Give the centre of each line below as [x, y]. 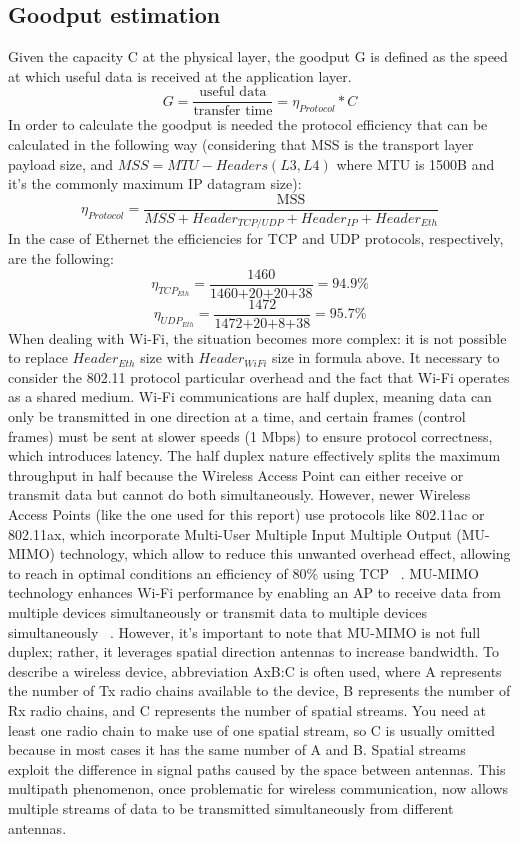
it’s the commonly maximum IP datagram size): [155, 183]
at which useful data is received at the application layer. [180, 75]
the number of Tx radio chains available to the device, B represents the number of [259, 690]
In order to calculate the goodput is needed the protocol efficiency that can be [248, 124]
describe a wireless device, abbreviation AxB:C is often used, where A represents [255, 670]
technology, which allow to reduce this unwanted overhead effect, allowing [285, 553]
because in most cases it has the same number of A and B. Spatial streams [237, 749]
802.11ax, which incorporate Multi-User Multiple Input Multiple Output [230, 533]
